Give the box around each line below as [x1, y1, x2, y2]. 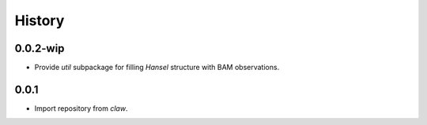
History [14, 12, 65, 29]
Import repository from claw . [34, 103, 128, 113]
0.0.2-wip [14, 42, 65, 55]
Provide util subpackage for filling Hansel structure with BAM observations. [34, 63, 280, 72]
